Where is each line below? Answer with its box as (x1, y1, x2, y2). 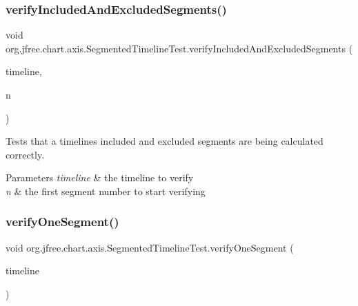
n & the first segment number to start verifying (6, 183, 206, 198)
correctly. (6, 147, 45, 161)
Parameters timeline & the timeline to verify (6, 170, 194, 185)
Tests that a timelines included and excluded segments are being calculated (6, 134, 324, 148)
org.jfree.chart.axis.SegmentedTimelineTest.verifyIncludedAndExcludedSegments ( (6, 41, 353, 55)
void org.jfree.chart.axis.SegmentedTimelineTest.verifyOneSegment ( (6, 240, 294, 254)
